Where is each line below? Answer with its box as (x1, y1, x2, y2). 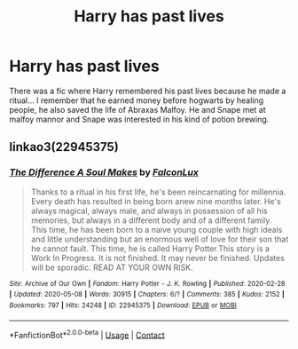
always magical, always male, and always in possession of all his (30, 205, 268, 216)
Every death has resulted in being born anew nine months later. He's (30, 195, 281, 206)
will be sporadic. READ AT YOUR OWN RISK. (30, 262, 193, 273)
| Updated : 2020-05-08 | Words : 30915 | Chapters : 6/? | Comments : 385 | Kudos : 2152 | (9, 290, 286, 299)
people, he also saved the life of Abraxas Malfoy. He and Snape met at (9, 104, 266, 115)
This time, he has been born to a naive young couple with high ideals (30, 224, 283, 234)
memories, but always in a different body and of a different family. (30, 215, 272, 226)
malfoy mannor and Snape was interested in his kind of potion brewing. (9, 114, 270, 124)
